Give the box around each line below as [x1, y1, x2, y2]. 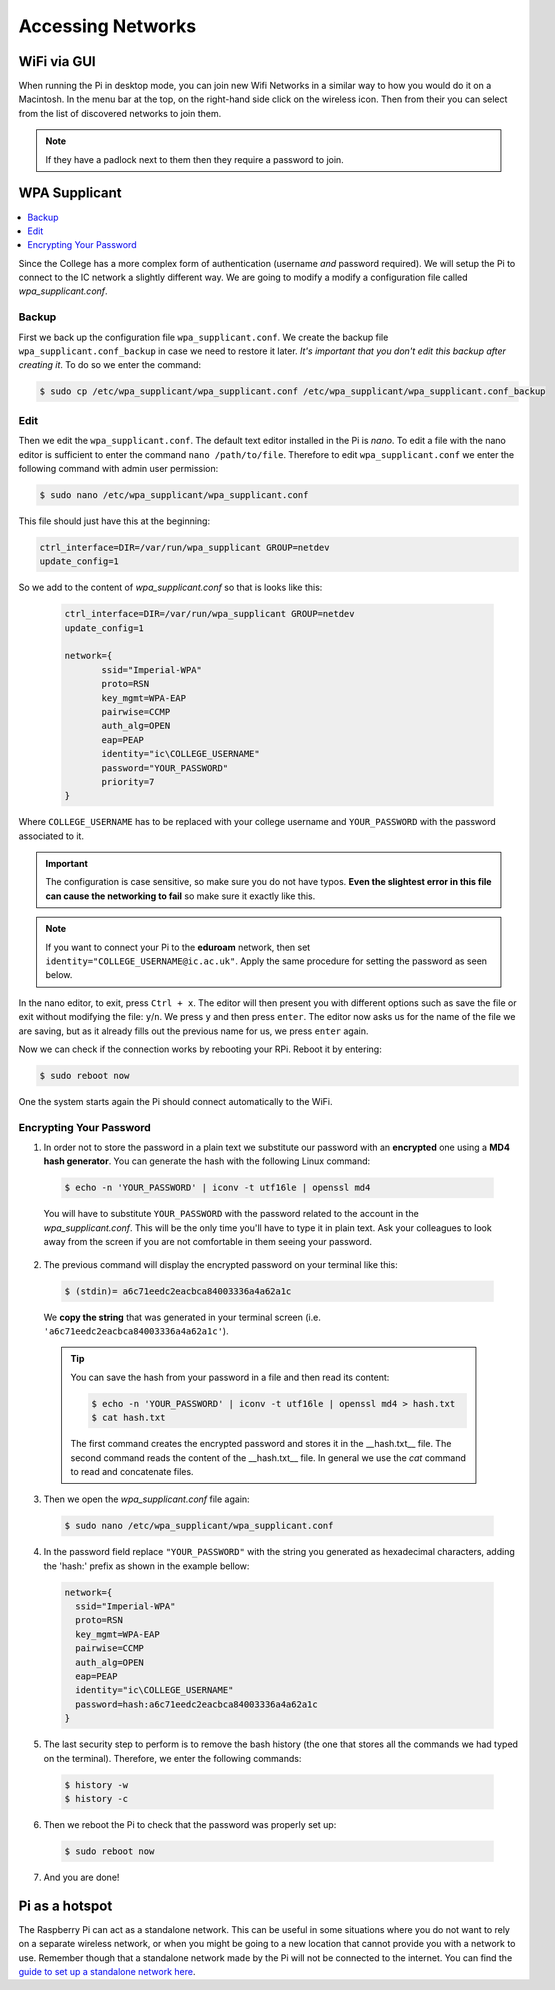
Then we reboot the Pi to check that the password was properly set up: [43, 1818, 337, 1830]
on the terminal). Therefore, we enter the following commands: [43, 1752, 302, 1764]
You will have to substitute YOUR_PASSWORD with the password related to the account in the [43, 1208, 419, 1220]
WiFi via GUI [18, 53, 96, 70]
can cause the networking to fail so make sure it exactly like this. [45, 890, 316, 902]
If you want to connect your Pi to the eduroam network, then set [45, 941, 311, 953]
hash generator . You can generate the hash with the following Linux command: [43, 1155, 371, 1167]
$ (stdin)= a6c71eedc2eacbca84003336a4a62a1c [64, 1285, 292, 1297]
